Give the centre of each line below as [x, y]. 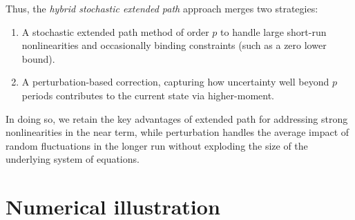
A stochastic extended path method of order [115, 31]
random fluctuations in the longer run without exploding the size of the [157, 145]
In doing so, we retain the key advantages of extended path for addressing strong [177, 118]
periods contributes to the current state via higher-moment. [148, 95]
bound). [38, 58]
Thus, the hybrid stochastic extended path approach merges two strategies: [162, 8]
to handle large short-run [274, 31]
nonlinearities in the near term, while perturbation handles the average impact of [177, 132]
